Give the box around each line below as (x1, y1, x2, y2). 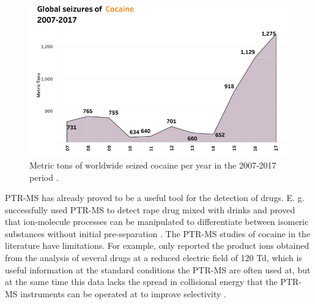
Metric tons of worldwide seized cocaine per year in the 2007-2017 (29, 158, 276, 171)
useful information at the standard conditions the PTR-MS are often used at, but (5, 263, 311, 276)
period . (29, 170, 59, 183)
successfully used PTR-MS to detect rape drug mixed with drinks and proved (5, 203, 295, 216)
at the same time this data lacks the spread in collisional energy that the (5, 275, 278, 288)
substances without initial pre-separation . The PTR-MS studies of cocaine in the (5, 227, 311, 240)
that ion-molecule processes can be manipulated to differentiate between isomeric (5, 215, 309, 228)
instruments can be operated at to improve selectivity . (20, 287, 227, 300)
